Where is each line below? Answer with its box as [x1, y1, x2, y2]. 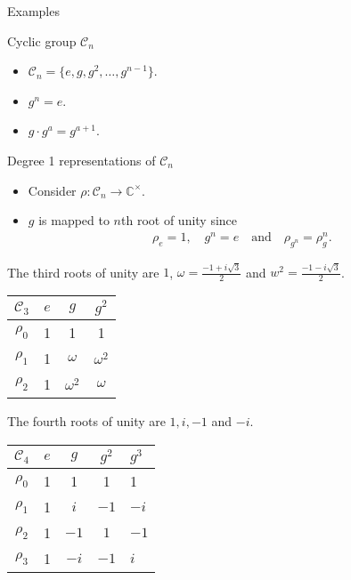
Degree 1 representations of [7, 150, 156, 169]
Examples [7, 2, 60, 20]
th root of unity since [121, 211, 238, 230]
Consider [28, 181, 77, 199]
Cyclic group [7, 31, 77, 50]
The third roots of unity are [7, 262, 159, 281]
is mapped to [38, 211, 110, 230]
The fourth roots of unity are [7, 411, 166, 430]
